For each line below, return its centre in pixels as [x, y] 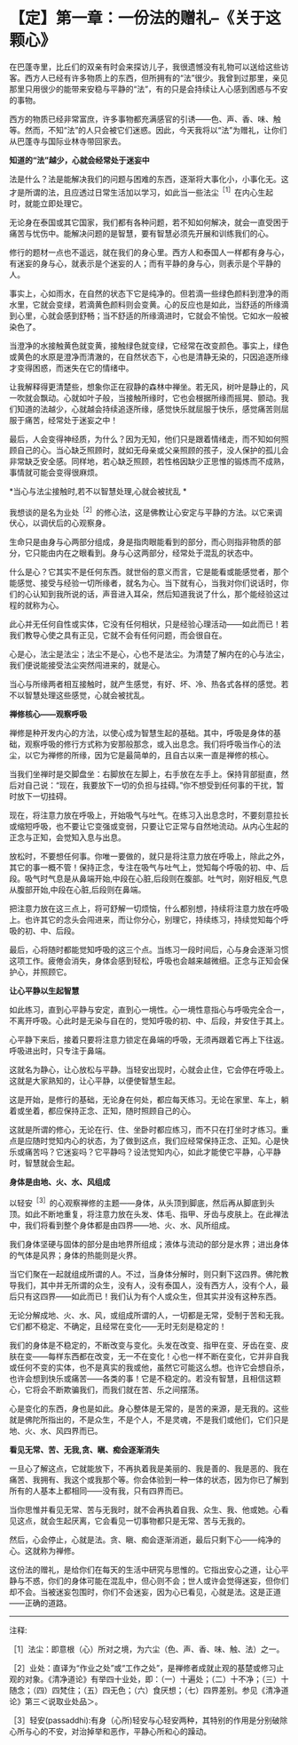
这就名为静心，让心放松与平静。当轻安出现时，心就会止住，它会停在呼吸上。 [149, 1070]
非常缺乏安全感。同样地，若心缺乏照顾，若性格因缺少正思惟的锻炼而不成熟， [149, 461]
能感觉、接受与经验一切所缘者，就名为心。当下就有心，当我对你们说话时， [145, 583]
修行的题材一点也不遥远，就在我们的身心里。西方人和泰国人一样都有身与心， [149, 252]
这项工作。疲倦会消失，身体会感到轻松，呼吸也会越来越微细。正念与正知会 [145, 961]
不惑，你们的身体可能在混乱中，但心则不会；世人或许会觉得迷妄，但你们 [157, 1581]
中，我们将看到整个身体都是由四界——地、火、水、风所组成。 [122, 1225]
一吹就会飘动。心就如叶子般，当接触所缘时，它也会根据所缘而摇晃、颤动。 [145, 397]
